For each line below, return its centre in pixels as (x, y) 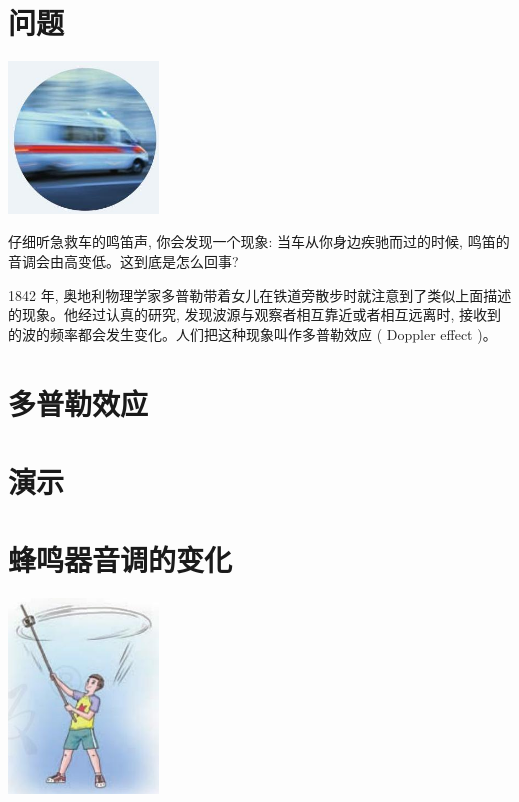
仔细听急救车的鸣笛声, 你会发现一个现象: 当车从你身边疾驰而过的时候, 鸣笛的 (259, 241)
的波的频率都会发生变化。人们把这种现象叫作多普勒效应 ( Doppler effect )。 (252, 333)
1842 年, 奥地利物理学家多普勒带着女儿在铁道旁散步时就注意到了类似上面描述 (260, 294)
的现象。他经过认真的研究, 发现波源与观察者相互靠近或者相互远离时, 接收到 (255, 314)
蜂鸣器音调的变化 (120, 559)
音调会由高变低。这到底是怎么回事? (123, 261)
